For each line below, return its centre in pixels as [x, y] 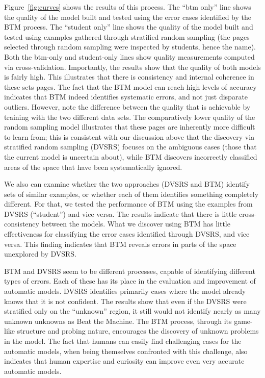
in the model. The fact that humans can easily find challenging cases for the [123, 341]
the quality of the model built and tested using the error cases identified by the [128, 17]
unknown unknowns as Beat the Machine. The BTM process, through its [118, 321]
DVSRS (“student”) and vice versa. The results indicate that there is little [121, 213]
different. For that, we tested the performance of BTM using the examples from [128, 204]
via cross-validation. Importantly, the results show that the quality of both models [132, 67]
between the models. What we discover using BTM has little [136, 224]
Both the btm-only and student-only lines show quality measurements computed [129, 56]
